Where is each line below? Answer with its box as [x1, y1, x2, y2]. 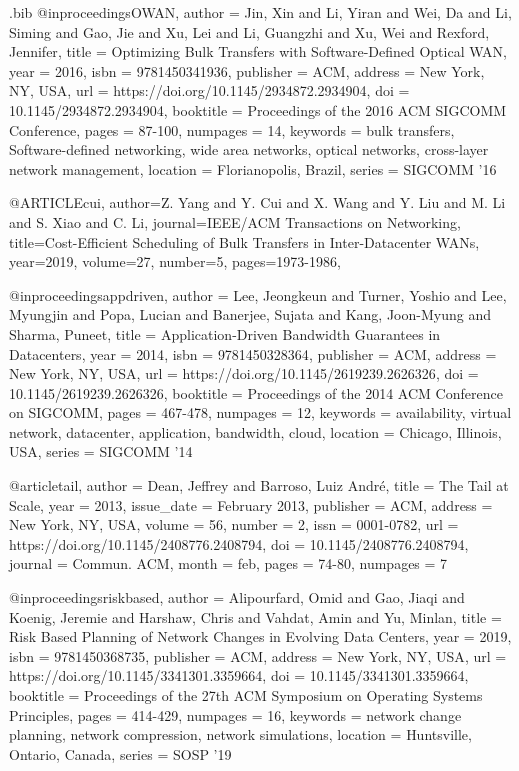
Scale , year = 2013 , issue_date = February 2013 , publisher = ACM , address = [9, 494, 493, 515]
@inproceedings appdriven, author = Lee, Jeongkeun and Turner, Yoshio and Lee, [9, 284, 507, 305]
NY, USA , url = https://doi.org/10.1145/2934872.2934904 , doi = [9, 80, 410, 101]
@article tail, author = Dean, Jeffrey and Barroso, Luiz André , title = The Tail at [9, 475, 509, 496]
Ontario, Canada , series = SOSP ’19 [9, 743, 232, 764]
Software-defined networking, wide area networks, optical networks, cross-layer [9, 139, 489, 160]
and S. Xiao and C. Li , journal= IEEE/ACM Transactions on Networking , [9, 211, 461, 232]
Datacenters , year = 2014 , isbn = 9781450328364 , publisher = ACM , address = [9, 343, 497, 364]
